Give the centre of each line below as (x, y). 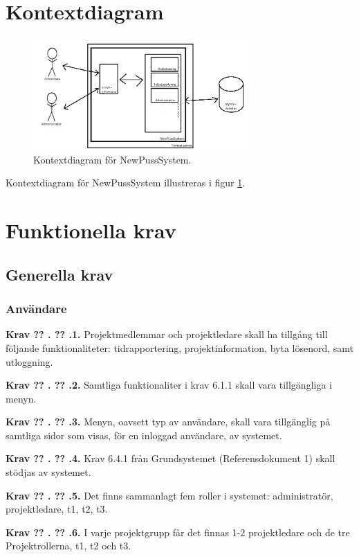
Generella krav (59, 274)
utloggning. (29, 361)
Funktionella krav (91, 230)
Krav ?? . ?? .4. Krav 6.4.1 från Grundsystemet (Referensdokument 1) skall (171, 458)
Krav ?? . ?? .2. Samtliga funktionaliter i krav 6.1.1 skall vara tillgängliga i (169, 385)
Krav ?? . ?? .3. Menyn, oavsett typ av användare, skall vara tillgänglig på (168, 422)
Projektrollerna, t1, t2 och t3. (68, 546)
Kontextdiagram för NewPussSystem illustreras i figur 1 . (126, 183)
